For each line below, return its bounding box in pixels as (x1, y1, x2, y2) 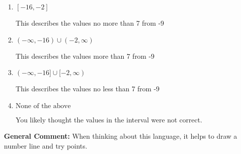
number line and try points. (4, 140, 87, 151)
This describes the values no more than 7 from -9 (15, 18, 164, 28)
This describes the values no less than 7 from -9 (15, 83, 160, 94)
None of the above (15, 102, 71, 110)
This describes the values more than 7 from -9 (15, 50, 155, 61)
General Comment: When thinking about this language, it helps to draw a (4, 131, 238, 141)
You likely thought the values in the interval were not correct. (15, 114, 203, 124)
